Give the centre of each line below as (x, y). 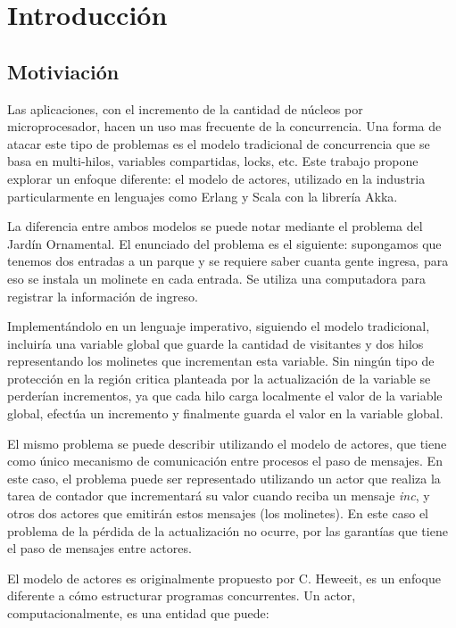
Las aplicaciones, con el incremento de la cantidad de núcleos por (185, 108)
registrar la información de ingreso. (103, 296)
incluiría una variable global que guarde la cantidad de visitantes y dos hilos (216, 343)
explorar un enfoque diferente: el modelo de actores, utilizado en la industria (216, 178)
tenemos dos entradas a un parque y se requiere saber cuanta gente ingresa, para (228, 261)
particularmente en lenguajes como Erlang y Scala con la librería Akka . (203, 196)
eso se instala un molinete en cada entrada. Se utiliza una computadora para (216, 278)
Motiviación (63, 71)
